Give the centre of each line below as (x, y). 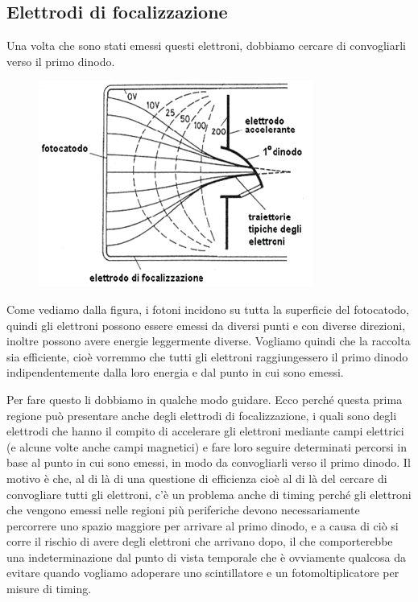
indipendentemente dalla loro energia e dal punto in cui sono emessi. (175, 372)
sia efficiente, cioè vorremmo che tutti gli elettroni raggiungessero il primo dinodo (207, 356)
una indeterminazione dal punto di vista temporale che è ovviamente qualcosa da (207, 557)
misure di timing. (49, 589)
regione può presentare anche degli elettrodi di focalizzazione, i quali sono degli (202, 415)
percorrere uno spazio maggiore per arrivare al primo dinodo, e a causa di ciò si (203, 525)
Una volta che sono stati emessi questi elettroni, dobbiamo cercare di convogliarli (206, 45)
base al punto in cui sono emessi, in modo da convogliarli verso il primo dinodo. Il (209, 462)
